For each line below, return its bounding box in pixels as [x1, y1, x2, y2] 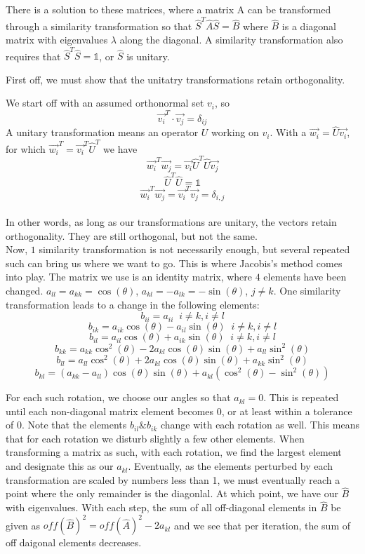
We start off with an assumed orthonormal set [6, 95, 204, 110]
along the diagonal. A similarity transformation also [119, 32, 343, 46]
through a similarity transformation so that [6, 18, 192, 33]
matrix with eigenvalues [6, 32, 108, 46]
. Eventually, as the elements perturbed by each [128, 459, 333, 473]
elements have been [263, 269, 347, 284]
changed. [6, 283, 44, 297]
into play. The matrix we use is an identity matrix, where [6, 269, 253, 284]
